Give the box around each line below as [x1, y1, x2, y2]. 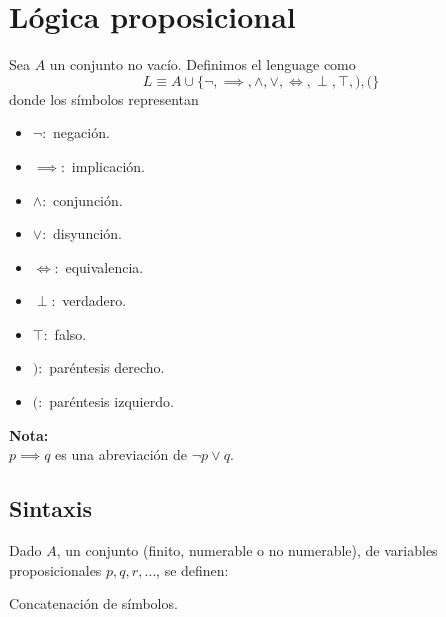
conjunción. [53, 189, 123, 210]
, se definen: [156, 559, 229, 580]
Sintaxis [9, 493, 92, 524]
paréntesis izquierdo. [49, 391, 174, 412]
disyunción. [53, 223, 122, 244]
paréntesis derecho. [49, 357, 165, 378]
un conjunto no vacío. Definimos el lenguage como [49, 54, 356, 75]
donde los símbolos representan [9, 88, 199, 109]
